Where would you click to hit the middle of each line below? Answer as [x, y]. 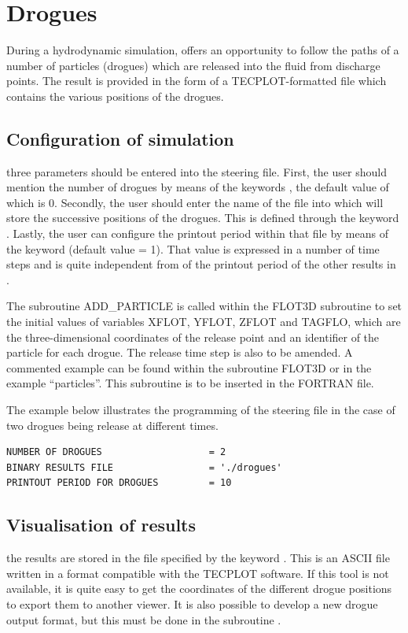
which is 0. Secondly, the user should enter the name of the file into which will [195, 202]
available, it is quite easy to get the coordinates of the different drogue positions [199, 589]
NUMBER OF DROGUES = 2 [116, 452]
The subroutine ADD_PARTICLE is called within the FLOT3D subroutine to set [204, 306]
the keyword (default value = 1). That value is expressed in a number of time [193, 248]
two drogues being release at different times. [112, 425]
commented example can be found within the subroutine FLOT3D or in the [189, 367]
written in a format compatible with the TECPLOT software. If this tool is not [198, 573]
